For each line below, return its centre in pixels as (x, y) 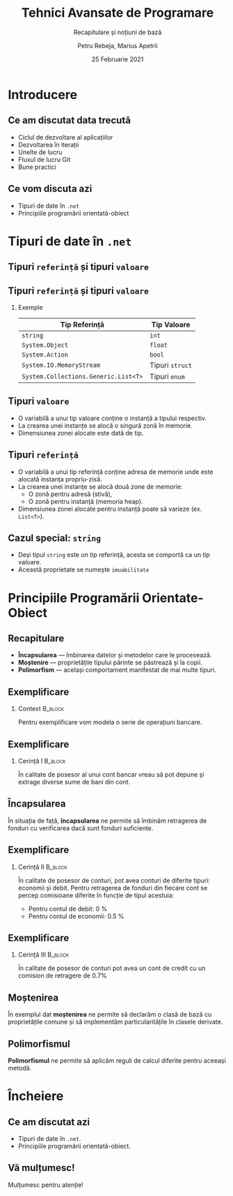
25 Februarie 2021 (118, 59)
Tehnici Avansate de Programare (118, 13)
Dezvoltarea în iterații (48, 144)
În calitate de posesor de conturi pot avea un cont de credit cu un (112, 969)
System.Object (45, 345)
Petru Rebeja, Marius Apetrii (118, 45)
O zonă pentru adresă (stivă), (70, 494)
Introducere (43, 95)
